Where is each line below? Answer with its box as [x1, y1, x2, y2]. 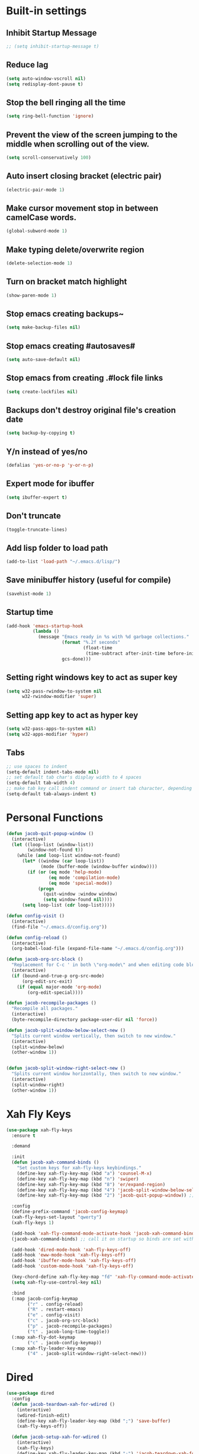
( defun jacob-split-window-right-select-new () [6, 1066, 126, 1072]
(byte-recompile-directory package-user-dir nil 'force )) [11, 1017, 158, 1023]
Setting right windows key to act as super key [6, 672, 178, 683]
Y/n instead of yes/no [6, 447, 88, 457]
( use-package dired [6, 1391, 54, 1396]
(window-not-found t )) [27, 847, 84, 853]
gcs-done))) [62, 656, 92, 662]
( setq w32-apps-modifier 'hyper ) [6, 731, 89, 737]
